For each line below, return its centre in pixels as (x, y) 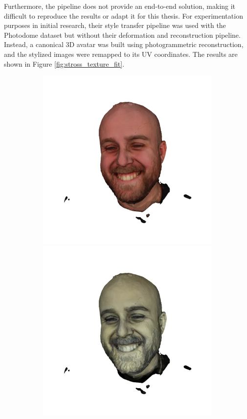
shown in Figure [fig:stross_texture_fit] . (64, 63)
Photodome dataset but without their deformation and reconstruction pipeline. (122, 35)
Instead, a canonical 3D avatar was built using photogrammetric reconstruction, (124, 44)
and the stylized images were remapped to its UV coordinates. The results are (121, 54)
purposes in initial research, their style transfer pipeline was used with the (115, 25)
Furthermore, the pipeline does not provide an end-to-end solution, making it (120, 6)
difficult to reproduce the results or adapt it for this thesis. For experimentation (123, 15)
